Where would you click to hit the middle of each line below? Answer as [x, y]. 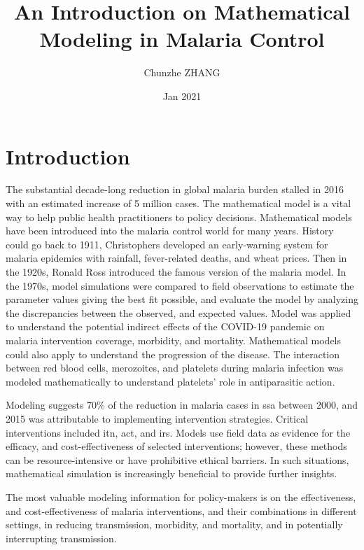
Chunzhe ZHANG [182, 72]
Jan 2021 [182, 96]
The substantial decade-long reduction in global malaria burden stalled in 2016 [175, 189]
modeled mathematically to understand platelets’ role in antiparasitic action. [170, 381]
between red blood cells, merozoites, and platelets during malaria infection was [175, 368]
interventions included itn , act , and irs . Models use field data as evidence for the [178, 432]
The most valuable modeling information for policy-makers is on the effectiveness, [181, 496]
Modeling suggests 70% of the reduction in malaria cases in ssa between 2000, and [182, 405]
